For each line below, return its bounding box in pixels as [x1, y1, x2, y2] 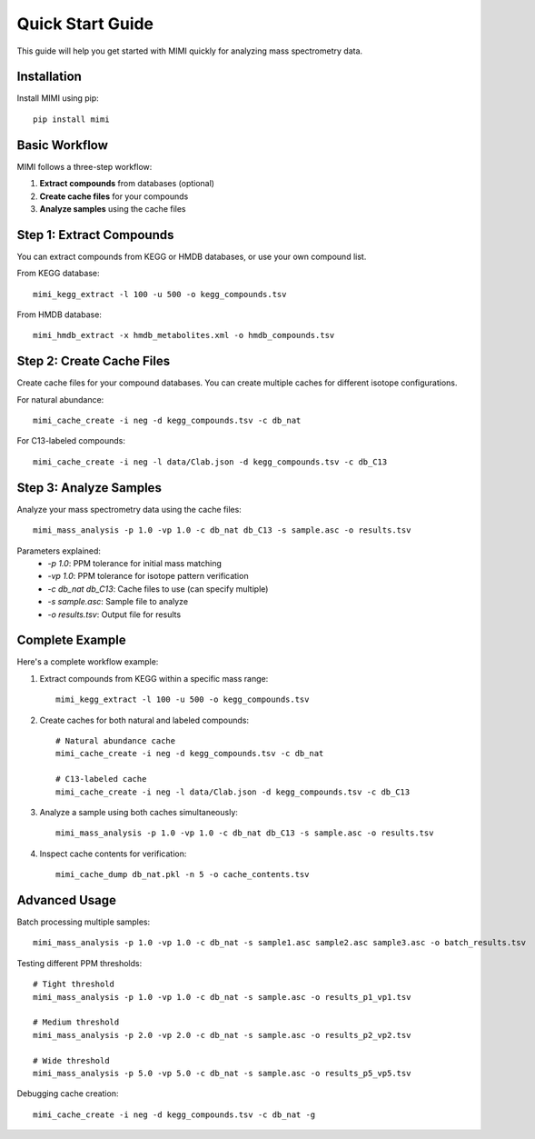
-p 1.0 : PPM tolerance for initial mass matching [47, 557, 223, 568]
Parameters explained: [16, 545, 102, 556]
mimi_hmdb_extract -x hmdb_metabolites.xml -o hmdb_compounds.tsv [33, 330, 335, 341]
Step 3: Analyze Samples [16, 480, 163, 495]
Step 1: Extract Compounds [16, 227, 174, 243]
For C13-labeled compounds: [16, 435, 126, 446]
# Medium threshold [33, 1017, 120, 1027]
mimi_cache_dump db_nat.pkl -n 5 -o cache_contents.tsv [55, 869, 310, 880]
